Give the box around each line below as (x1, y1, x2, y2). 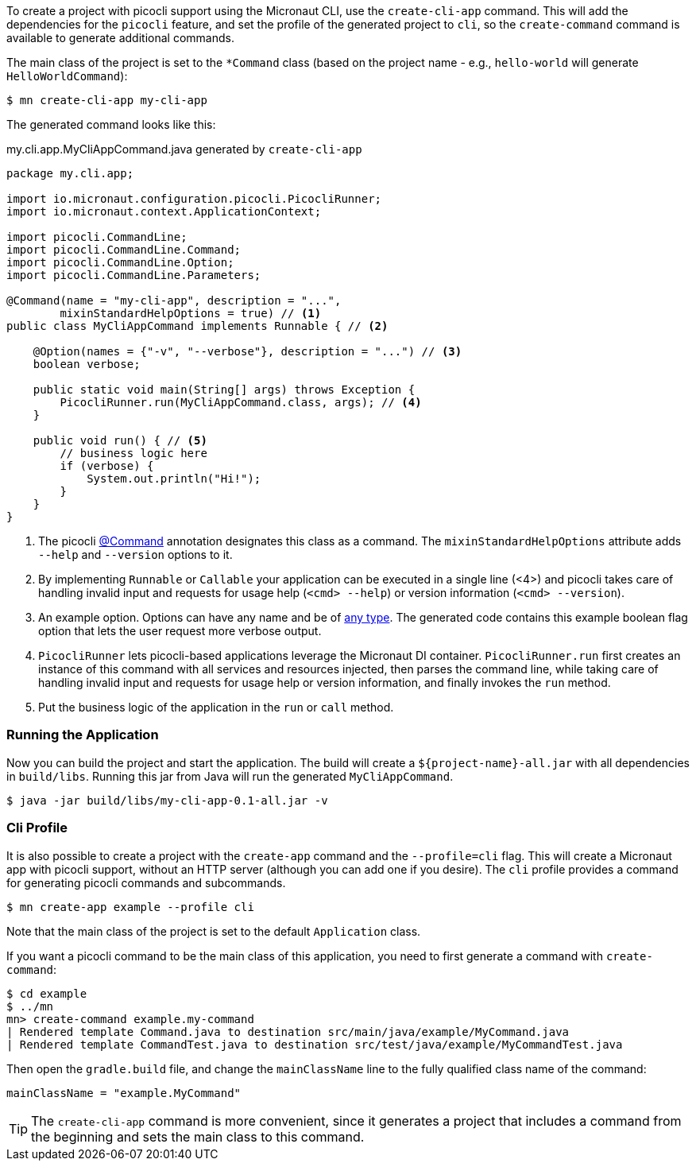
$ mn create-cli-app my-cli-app (6, 94, 207, 107)
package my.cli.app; (6, 167, 134, 180)
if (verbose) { (60, 459, 154, 472)
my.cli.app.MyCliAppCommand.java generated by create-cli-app (6, 142, 362, 156)
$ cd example (6, 987, 87, 1000)
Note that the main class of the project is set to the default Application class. (6, 924, 421, 938)
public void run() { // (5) (33, 434, 207, 447)
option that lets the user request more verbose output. (38, 624, 322, 638)
